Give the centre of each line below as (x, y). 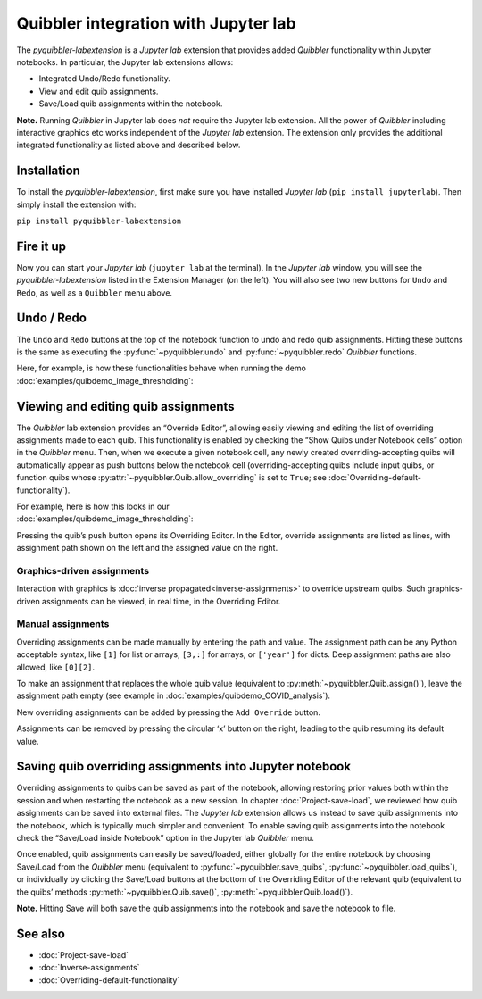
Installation (48, 171)
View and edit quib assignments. (99, 91)
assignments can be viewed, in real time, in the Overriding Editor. (161, 601)
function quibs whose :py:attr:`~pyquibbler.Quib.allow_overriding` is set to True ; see (172, 478)
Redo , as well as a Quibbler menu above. (95, 292)
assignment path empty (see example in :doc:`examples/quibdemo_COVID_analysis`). (173, 695)
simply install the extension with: (76, 204)
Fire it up (42, 246)
